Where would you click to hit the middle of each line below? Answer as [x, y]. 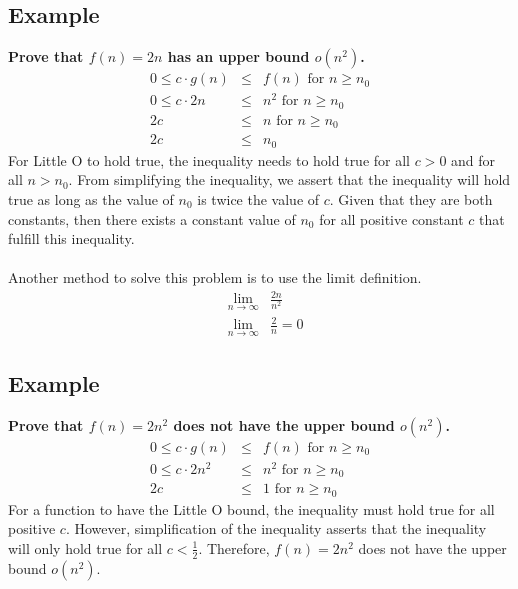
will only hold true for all [85, 547]
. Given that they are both [411, 198]
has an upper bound [238, 56]
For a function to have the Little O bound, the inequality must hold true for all [251, 508]
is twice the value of [258, 198]
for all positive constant [391, 218]
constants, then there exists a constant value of [152, 218]
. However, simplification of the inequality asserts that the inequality [276, 528]
